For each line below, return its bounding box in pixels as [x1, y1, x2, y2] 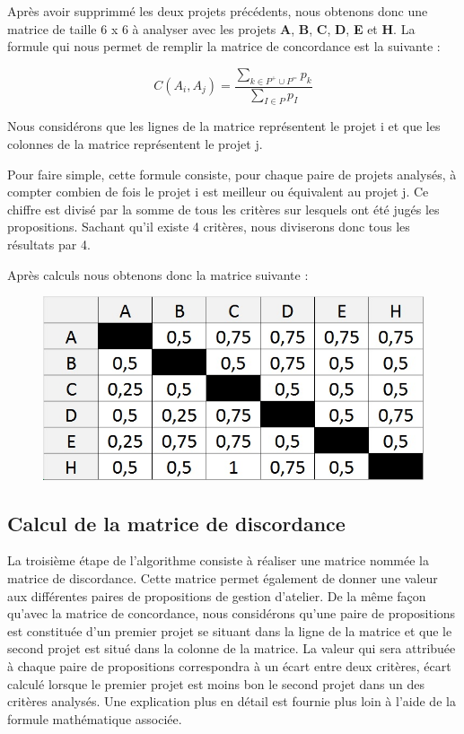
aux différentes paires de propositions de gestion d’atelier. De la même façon [7, 586, 426, 605]
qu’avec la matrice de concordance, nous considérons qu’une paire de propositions [7, 604, 456, 623]
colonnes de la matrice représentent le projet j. [7, 135, 263, 153]
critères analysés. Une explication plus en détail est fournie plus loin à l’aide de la [7, 692, 456, 711]
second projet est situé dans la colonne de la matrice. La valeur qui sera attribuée [7, 639, 456, 658]
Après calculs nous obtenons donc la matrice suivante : [7, 265, 309, 284]
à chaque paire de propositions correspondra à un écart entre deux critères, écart [7, 656, 451, 675]
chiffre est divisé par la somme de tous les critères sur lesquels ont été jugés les [7, 199, 440, 218]
